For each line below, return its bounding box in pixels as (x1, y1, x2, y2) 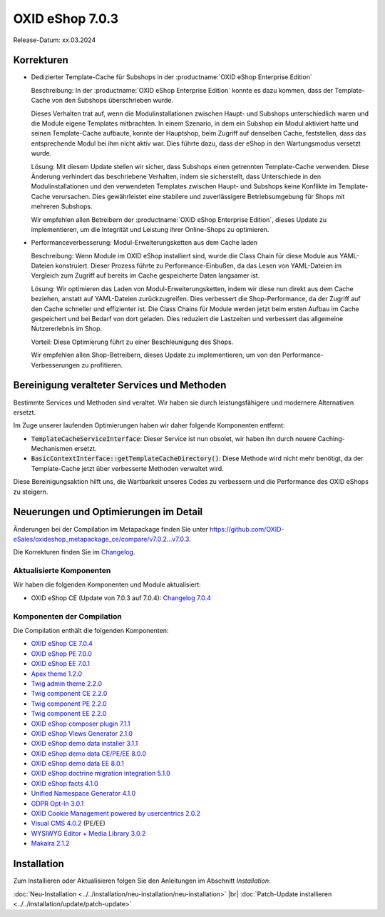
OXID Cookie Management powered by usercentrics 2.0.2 (31, 809, 201, 818)
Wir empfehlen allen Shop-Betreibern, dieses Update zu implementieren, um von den (31, 350, 281, 360)
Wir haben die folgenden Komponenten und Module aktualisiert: (13, 580, 201, 589)
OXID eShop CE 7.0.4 (31, 639, 93, 648)
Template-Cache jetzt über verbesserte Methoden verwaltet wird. (31, 464, 224, 472)
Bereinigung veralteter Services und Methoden (13, 379, 227, 392)
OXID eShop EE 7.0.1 (31, 659, 91, 668)
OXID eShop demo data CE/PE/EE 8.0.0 (31, 749, 146, 758)
